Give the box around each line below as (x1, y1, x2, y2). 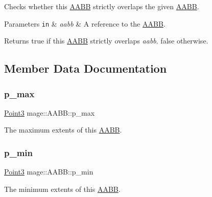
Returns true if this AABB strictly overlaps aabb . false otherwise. (4, 35, 208, 46)
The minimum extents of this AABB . (4, 183, 121, 194)
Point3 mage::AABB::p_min (4, 166, 93, 177)
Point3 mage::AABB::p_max (4, 107, 95, 118)
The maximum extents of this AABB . (4, 124, 122, 135)
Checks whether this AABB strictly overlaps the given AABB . (4, 1, 199, 11)
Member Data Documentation (4, 60, 167, 76)
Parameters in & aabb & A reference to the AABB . (4, 18, 166, 29)
